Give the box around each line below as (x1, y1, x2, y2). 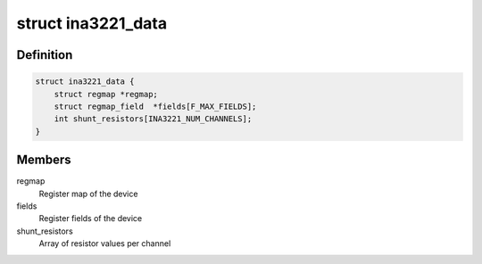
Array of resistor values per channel (38, 238, 171, 249)
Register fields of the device (38, 213, 143, 224)
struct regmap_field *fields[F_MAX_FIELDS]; (54, 101, 257, 111)
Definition (16, 47, 73, 62)
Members (16, 153, 71, 168)
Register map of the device (38, 188, 138, 199)
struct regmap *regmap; (54, 89, 158, 99)
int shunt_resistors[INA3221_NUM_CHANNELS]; (54, 114, 253, 124)
